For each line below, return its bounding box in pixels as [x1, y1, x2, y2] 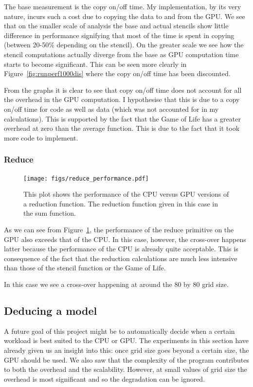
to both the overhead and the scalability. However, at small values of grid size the [4, 364, 247, 374]
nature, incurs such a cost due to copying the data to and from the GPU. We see [4, 11, 245, 21]
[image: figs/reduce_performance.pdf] [23, 175, 149, 182]
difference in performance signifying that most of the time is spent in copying [4, 30, 235, 40]
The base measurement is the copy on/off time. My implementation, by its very [4, 1, 241, 11]
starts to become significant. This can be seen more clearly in [4, 59, 187, 69]
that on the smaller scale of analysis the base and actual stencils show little [4, 20, 229, 31]
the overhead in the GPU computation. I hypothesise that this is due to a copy [4, 94, 240, 104]
